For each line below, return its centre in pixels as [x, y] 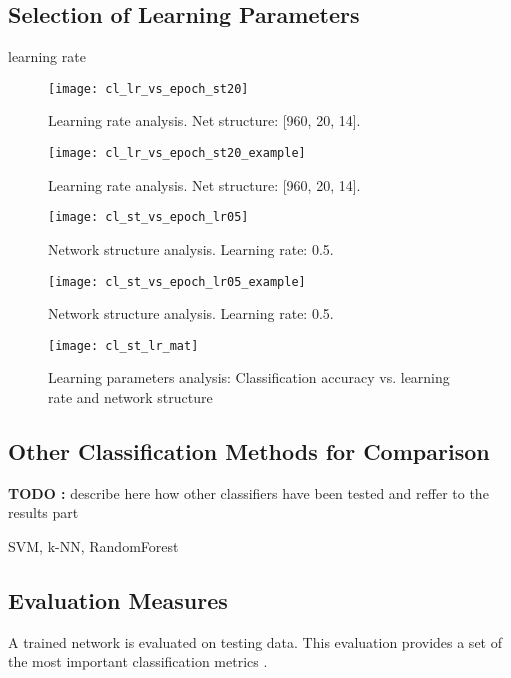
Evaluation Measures [118, 600]
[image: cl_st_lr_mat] [123, 345]
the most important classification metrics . [138, 661]
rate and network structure [130, 397]
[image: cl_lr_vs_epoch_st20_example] [177, 153]
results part [43, 512]
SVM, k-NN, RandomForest [93, 546]
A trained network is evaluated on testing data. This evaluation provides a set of [255, 641]
